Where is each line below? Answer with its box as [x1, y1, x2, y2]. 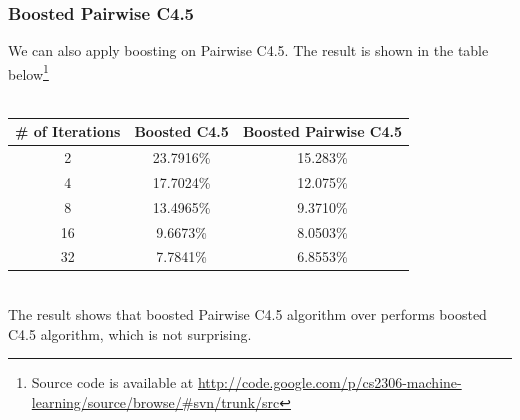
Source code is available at [31, 372, 194, 393]
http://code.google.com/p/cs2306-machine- [197, 372, 462, 393]
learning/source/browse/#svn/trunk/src [31, 391, 280, 412]
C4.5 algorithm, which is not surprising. [8, 323, 252, 344]
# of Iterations [15, 121, 121, 142]
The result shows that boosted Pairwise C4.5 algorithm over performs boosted [8, 304, 487, 325]
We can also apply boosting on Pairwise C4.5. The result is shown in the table [8, 40, 489, 61]
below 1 [8, 60, 49, 84]
